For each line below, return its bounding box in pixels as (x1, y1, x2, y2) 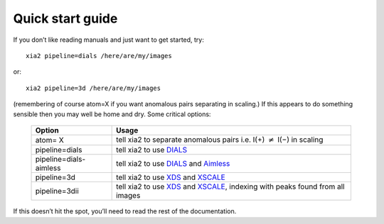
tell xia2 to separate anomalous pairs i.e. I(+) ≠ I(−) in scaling (116, 135, 324, 145)
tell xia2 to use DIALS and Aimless (116, 159, 230, 169)
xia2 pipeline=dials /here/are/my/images (26, 52, 172, 60)
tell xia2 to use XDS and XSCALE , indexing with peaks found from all (116, 181, 345, 191)
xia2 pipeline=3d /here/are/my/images (26, 84, 161, 92)
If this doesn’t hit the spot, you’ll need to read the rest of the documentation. (13, 207, 237, 215)
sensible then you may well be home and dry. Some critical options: (13, 110, 211, 118)
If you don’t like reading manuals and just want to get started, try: (13, 35, 204, 44)
